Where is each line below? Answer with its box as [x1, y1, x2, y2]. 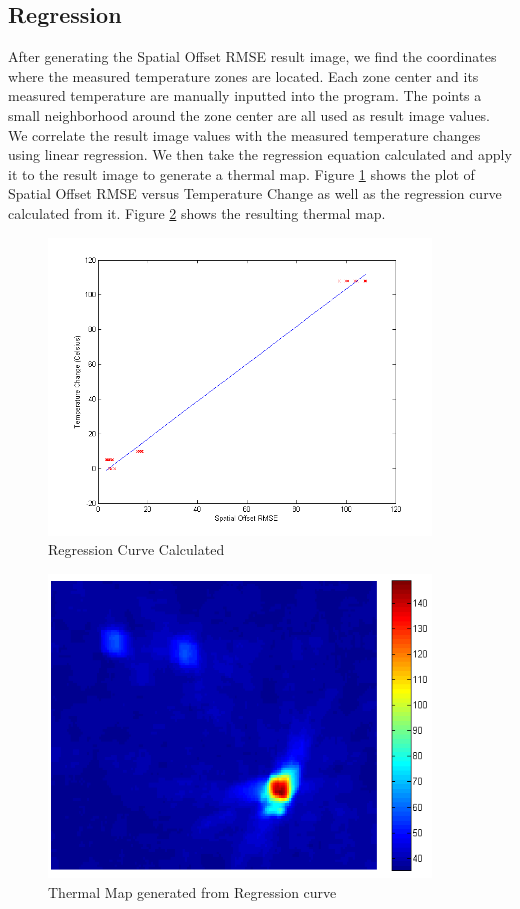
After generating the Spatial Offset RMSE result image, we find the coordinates [8, 46, 497, 67]
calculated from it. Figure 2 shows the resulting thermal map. [8, 202, 386, 223]
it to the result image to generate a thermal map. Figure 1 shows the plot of [8, 163, 475, 184]
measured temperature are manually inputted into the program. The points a [8, 85, 482, 106]
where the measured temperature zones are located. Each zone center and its [8, 65, 479, 86]
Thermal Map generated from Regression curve [48, 881, 337, 902]
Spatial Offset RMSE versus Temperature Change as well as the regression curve [8, 183, 502, 204]
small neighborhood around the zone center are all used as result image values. [8, 104, 491, 125]
